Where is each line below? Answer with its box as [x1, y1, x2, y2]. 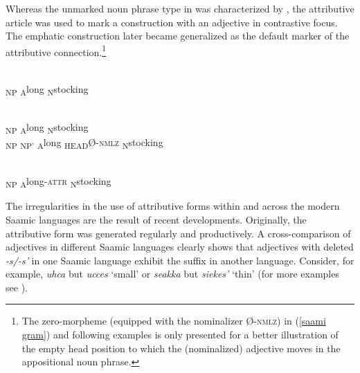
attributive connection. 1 [6, 42, 107, 59]
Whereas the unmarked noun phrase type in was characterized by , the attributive [6, 1, 354, 15]
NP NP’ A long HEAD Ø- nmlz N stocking [6, 135, 163, 152]
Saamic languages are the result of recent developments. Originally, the [6, 212, 307, 226]
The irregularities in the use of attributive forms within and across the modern [6, 199, 340, 213]
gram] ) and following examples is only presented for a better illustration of [21, 327, 339, 342]
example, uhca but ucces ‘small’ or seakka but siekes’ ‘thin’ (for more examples [6, 266, 339, 281]
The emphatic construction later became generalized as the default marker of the [6, 28, 350, 43]
